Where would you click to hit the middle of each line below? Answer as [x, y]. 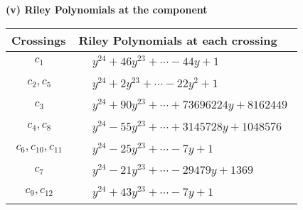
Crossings [39, 40]
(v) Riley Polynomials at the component [107, 9]
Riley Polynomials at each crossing [178, 40]
